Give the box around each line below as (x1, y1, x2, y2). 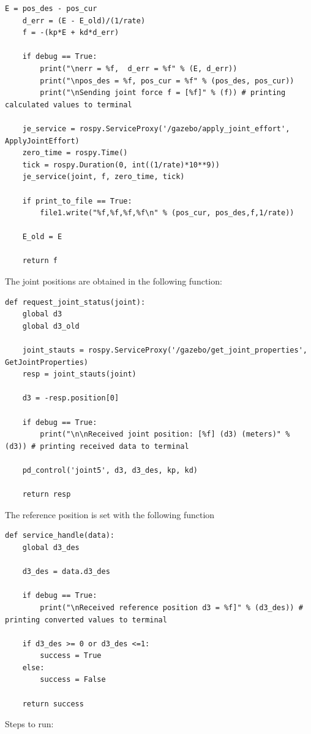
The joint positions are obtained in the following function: (5, 275, 222, 288)
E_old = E (22, 232, 62, 242)
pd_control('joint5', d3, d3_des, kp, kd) (22, 465, 198, 475)
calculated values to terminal (5, 100, 132, 109)
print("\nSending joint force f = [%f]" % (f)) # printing (40, 88, 286, 97)
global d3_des (22, 543, 80, 552)
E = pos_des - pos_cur (5, 4, 97, 13)
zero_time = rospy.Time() (22, 148, 128, 158)
